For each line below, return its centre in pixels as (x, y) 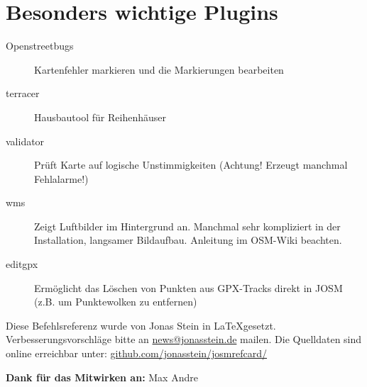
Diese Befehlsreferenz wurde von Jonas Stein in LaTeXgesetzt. (141, 325)
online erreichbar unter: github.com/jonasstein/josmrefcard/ (137, 353)
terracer (23, 93)
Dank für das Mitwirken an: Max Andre (102, 377)
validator (25, 141)
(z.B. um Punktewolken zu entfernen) (116, 302)
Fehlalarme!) (61, 178)
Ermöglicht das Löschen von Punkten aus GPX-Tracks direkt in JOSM (188, 287)
